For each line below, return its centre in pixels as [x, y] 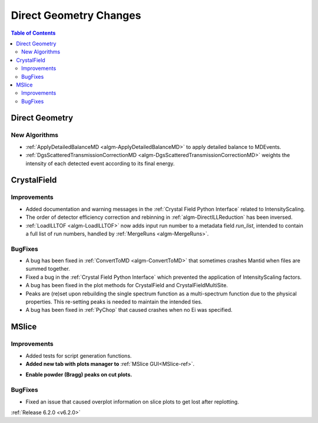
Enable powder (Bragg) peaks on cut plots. [79, 375]
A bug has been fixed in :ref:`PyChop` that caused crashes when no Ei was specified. [129, 310]
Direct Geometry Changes [76, 15]
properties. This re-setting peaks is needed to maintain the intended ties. [114, 302]
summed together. [48, 269]
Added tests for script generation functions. [79, 355]
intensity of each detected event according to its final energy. [100, 163]
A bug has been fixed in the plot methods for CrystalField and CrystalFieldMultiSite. [127, 285]
